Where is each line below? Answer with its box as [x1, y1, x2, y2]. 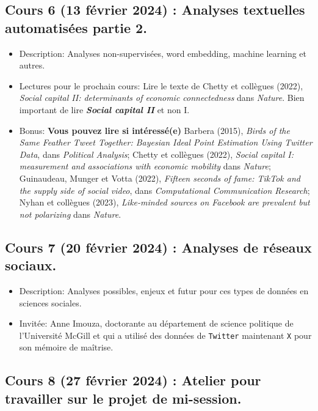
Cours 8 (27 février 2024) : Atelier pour [5, 371, 261, 390]
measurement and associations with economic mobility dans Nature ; [19, 160, 271, 172]
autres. [19, 59, 45, 72]
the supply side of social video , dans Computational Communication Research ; [19, 183, 310, 196]
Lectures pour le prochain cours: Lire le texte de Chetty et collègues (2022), [19, 79, 303, 92]
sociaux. [5, 256, 57, 275]
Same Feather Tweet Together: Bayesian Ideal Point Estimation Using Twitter [19, 136, 313, 149]
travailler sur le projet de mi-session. [5, 388, 242, 407]
